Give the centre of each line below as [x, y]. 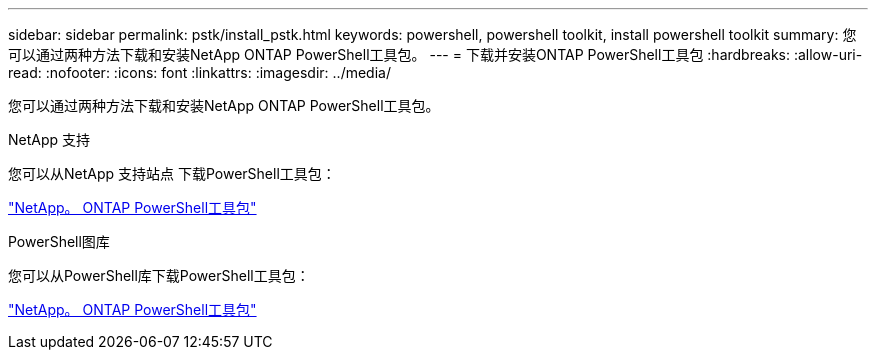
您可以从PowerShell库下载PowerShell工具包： [159, 275]
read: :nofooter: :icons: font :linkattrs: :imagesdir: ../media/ [199, 72]
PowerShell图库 [59, 241]
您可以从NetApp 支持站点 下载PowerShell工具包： [172, 173]
